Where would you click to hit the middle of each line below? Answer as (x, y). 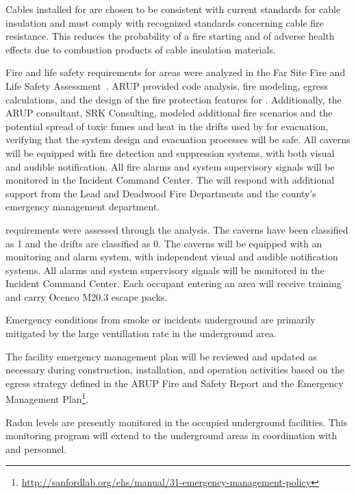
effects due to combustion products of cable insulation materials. (141, 49)
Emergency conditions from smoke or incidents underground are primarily (161, 320)
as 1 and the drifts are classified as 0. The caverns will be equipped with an (164, 243)
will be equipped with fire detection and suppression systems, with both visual (170, 152)
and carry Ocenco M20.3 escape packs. (87, 296)
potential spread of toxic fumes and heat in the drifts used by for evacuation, (167, 126)
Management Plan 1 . (47, 398)
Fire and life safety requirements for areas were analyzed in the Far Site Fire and (176, 72)
